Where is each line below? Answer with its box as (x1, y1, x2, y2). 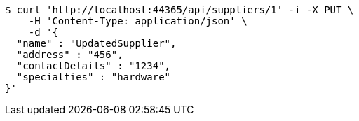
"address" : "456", (16, 49, 123, 60)
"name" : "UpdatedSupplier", (16, 38, 177, 49)
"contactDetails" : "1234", (16, 60, 171, 71)
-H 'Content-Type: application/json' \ (28, 15, 248, 27)
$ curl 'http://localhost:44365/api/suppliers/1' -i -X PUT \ (5, 4, 354, 15)
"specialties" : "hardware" (16, 71, 171, 83)
